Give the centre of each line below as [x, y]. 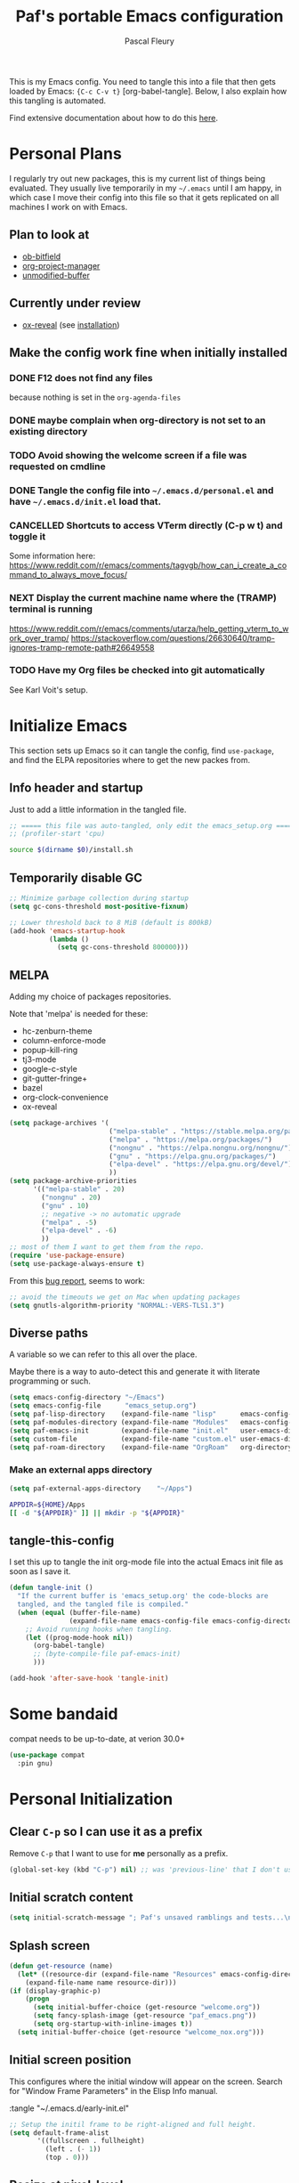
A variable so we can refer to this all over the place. [103, 1354]
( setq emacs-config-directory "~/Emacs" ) [87, 1398]
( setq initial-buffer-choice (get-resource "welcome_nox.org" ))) [141, 2032]
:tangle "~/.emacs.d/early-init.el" [69, 2108]
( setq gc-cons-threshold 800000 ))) [123, 947]
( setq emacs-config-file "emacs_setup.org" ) [103, 1406]
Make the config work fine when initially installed [148, 352]
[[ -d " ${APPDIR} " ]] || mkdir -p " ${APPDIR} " [97, 1513]
